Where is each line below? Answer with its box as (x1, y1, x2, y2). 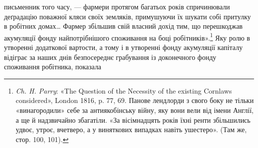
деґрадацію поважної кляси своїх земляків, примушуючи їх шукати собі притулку (4, 11, 251, 21)
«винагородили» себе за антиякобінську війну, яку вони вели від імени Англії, (15, 105, 254, 115)
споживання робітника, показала (4, 61, 102, 72)
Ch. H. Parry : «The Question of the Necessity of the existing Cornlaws (15, 85, 232, 96)
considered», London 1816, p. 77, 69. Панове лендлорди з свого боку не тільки (15, 95, 254, 105)
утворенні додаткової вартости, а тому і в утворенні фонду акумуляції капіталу (4, 42, 243, 52)
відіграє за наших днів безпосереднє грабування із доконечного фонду (4, 51, 216, 62)
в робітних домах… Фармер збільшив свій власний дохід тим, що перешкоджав (4, 21, 243, 31)
